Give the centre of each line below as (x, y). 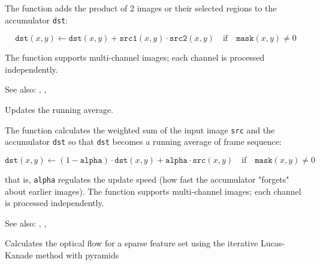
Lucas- (273, 243)
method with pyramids (77, 254)
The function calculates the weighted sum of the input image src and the (140, 129)
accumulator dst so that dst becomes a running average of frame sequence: (143, 142)
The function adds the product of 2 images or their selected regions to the (141, 8)
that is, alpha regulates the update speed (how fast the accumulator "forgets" (147, 179)
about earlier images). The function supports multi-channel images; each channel (153, 191)
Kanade (19, 254)
